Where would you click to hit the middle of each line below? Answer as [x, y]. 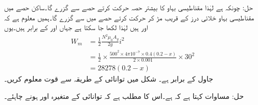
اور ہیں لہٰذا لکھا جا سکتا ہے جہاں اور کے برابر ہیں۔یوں [76, 27]
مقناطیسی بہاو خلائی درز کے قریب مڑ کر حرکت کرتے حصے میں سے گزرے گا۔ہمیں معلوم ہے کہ [129, 17]
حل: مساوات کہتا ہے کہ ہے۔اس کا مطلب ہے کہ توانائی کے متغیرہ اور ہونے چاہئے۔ [124, 96]
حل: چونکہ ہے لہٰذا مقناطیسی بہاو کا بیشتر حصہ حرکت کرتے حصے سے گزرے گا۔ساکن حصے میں [129, 7]
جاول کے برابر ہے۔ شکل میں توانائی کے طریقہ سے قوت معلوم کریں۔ [109, 79]
